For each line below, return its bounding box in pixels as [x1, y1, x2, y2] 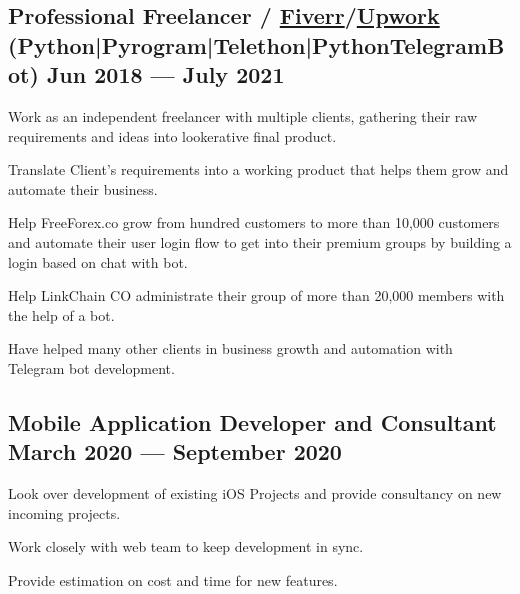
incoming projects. [8, 502, 121, 523]
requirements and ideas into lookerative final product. [8, 125, 337, 146]
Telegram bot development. [8, 357, 175, 378]
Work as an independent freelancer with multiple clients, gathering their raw [8, 105, 478, 126]
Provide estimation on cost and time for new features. [8, 569, 338, 590]
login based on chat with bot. [8, 251, 188, 272]
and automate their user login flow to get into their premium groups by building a [8, 231, 512, 252]
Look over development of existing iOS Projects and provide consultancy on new [8, 483, 502, 504]
